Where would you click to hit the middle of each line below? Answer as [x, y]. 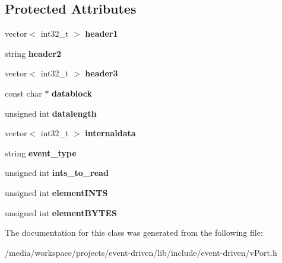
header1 [102, 33]
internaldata [110, 133]
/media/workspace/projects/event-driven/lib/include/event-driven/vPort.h [141, 252]
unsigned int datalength [51, 113]
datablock [72, 93]
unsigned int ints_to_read [57, 173]
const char [23, 93]
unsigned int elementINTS [56, 192]
